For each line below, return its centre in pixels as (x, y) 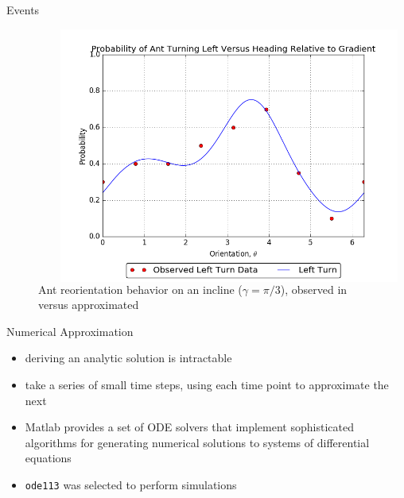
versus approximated (89, 305)
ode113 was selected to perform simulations (131, 484)
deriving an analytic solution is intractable (128, 358)
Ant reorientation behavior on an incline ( (140, 289)
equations (48, 458)
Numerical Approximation (70, 331)
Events (23, 10)
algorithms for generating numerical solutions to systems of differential (197, 442)
